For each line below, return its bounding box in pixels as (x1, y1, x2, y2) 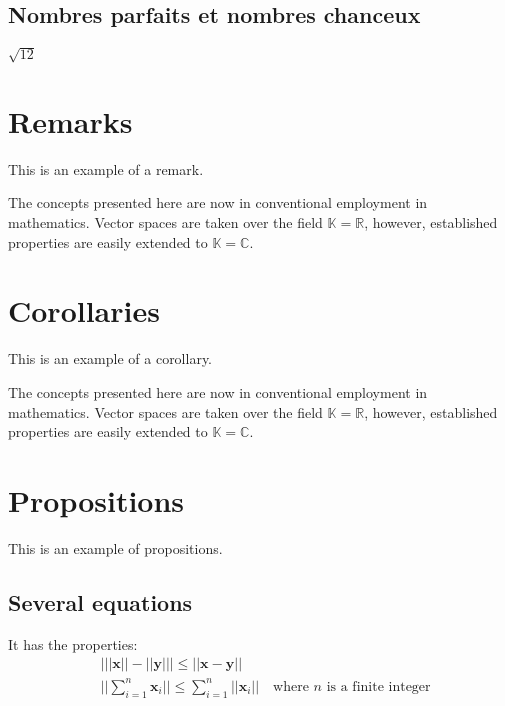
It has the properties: (8, 633, 138, 654)
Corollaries (8, 290, 160, 331)
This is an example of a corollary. (8, 348, 213, 369)
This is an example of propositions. (8, 537, 223, 558)
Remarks (8, 100, 133, 141)
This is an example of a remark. (8, 158, 204, 179)
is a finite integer (326, 679, 431, 694)
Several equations (8, 586, 193, 617)
